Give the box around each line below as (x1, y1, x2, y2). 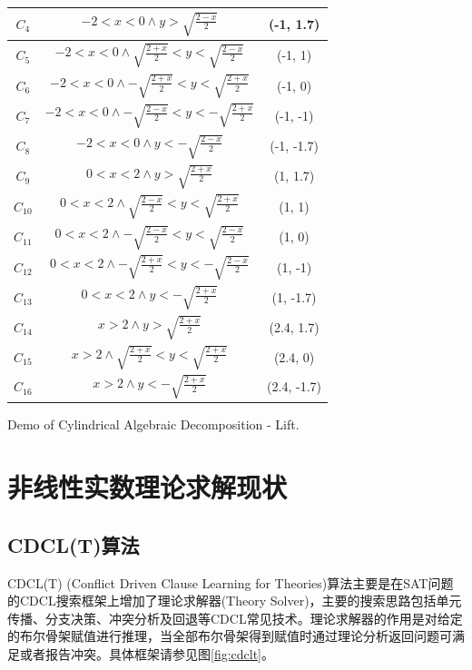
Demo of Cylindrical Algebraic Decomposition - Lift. (7, 415, 300, 434)
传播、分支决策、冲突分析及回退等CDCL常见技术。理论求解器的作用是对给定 (7, 608, 463, 627)
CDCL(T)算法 (7, 530, 140, 558)
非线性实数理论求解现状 (7, 468, 288, 506)
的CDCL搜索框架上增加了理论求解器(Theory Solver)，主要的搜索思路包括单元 (7, 591, 462, 610)
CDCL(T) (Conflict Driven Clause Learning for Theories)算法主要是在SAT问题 (7, 573, 454, 592)
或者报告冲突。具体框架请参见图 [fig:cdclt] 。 (19, 644, 275, 663)
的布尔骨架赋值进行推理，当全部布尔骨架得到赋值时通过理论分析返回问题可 (7, 626, 452, 645)
